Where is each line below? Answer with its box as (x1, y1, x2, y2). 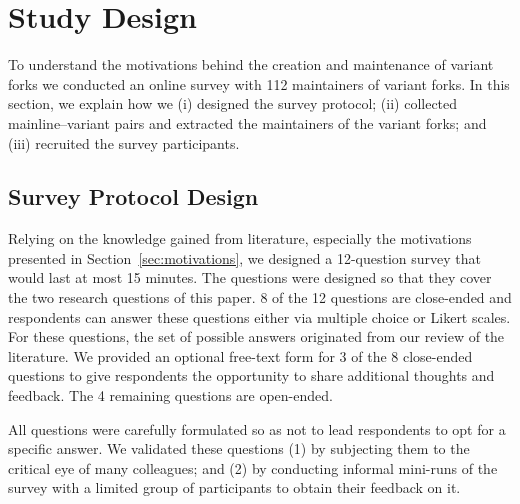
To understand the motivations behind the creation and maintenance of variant (8, 54, 494, 75)
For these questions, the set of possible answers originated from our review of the (8, 326, 505, 347)
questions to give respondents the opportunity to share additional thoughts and (8, 365, 495, 386)
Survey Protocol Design (8, 181, 259, 212)
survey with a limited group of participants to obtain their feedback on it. (8, 477, 461, 498)
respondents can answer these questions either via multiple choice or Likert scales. (8, 306, 511, 327)
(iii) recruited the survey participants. (8, 132, 240, 153)
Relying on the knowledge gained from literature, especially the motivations (8, 228, 472, 249)
